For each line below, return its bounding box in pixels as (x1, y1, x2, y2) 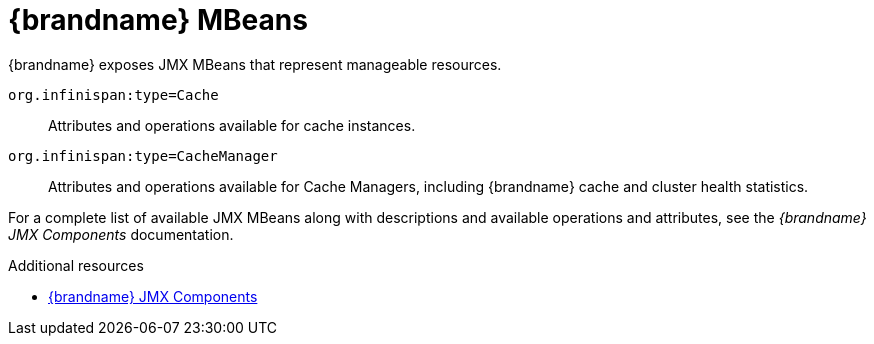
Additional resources (8, 256, 144, 274)
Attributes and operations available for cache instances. (48, 116, 416, 134)
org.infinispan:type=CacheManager (8, 147, 278, 164)
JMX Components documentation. (8, 225, 234, 243)
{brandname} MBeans (8, 3, 308, 37)
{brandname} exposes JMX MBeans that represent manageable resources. (8, 55, 502, 73)
